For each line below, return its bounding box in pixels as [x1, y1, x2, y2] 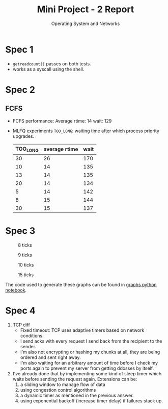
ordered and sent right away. [20, 354, 81, 360]
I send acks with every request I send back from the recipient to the [20, 338, 162, 344]
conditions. [20, 332, 44, 339]
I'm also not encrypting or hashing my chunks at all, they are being [20, 349, 160, 355]
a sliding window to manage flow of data [20, 381, 105, 388]
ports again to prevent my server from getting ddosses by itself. [20, 365, 154, 371]
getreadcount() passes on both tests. [12, 60, 92, 67]
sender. [20, 343, 37, 349]
